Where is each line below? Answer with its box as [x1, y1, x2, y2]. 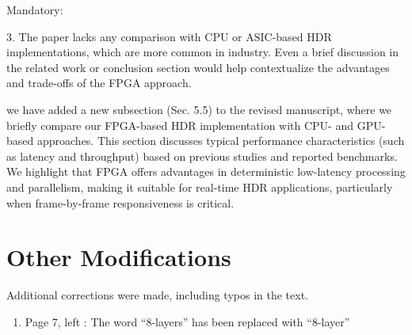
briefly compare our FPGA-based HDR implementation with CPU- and [6, 116, 354, 133]
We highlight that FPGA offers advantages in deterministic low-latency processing [6, 163, 406, 180]
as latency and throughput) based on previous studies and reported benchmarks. [6, 147, 398, 164]
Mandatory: [6, 2, 63, 17]
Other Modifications [6, 241, 231, 273]
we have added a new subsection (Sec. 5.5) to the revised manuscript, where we [6, 101, 392, 117]
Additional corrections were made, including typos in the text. [6, 287, 309, 303]
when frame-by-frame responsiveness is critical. [6, 194, 235, 211]
